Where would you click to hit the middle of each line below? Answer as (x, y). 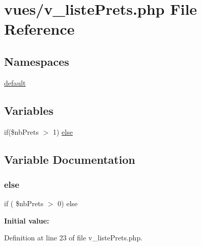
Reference (39, 29)
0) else (68, 203)
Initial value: (27, 220)
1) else (63, 131)
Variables (29, 110)
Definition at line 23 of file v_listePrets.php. (74, 238)
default (15, 82)
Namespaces (37, 61)
